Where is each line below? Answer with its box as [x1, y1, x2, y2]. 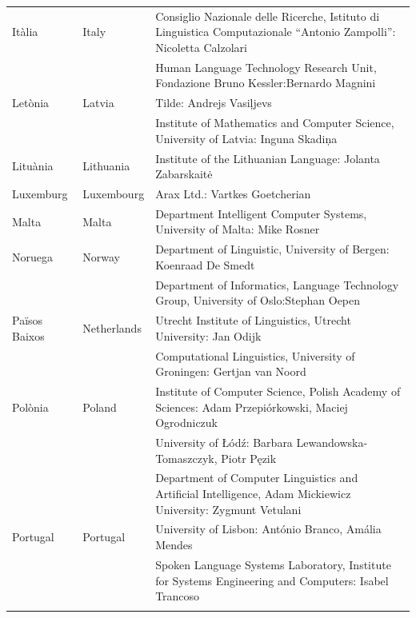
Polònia [12, 398, 49, 415]
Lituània [12, 157, 54, 174]
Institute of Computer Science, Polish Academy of [155, 382, 401, 399]
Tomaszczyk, [155, 449, 218, 466]
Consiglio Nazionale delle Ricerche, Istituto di [155, 7, 380, 24]
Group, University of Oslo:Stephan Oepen [155, 292, 361, 309]
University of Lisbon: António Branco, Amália [155, 520, 382, 537]
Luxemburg [12, 185, 68, 201]
